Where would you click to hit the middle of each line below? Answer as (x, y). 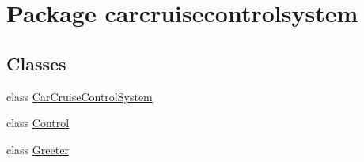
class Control (38, 123)
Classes (36, 63)
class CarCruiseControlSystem (80, 96)
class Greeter (38, 149)
